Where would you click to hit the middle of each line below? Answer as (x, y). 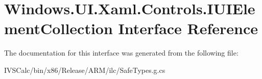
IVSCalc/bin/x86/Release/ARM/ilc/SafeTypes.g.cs (85, 70)
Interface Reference (188, 28)
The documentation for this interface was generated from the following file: (121, 53)
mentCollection (58, 28)
